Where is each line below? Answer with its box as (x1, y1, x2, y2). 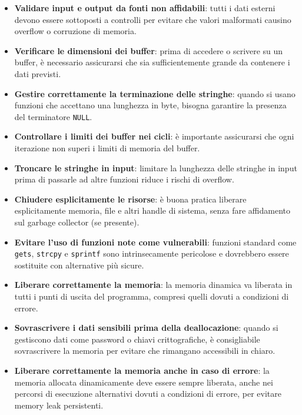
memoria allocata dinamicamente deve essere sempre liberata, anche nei (14, 376, 273, 388)
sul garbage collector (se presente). (14, 215, 140, 228)
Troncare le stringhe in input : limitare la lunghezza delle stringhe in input (14, 161, 297, 174)
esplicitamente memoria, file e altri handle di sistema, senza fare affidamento (14, 204, 290, 217)
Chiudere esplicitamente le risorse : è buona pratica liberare (14, 192, 247, 205)
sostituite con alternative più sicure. (14, 258, 144, 271)
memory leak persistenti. (14, 399, 104, 411)
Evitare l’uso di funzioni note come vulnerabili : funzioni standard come (14, 235, 297, 248)
